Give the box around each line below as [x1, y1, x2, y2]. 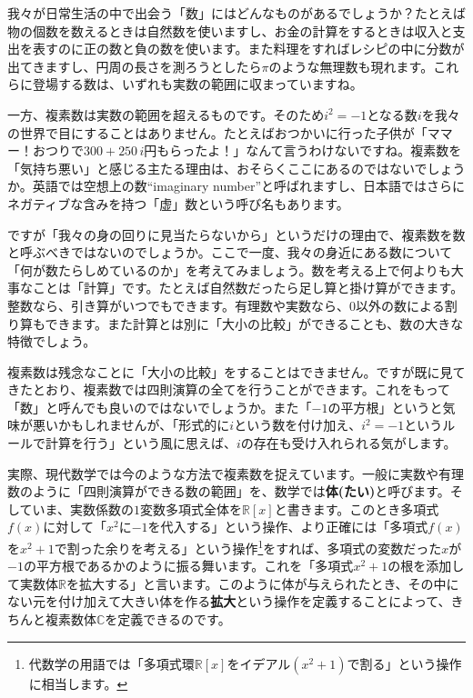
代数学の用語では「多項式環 [28, 653, 195, 673]
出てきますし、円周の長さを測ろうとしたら [7, 56, 262, 75]
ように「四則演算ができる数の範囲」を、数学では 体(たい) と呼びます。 [32, 482, 450, 501]
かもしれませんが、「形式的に [57, 415, 230, 434]
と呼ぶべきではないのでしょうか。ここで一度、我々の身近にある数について [7, 243, 453, 262]
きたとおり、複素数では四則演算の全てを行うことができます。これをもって [7, 380, 451, 399]
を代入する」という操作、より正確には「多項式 [147, 517, 428, 536]
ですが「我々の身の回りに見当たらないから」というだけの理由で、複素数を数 [7, 224, 466, 244]
